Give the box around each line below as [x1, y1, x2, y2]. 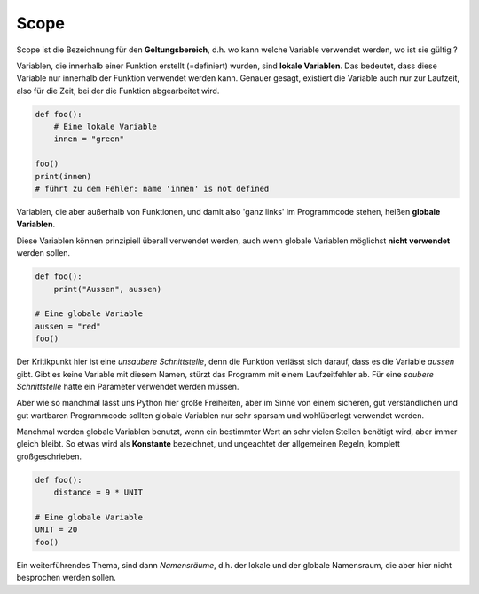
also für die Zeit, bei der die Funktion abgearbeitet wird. [16, 85, 220, 96]
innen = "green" [53, 134, 124, 144]
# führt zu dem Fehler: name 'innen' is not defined [35, 184, 270, 194]
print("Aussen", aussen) [53, 284, 162, 294]
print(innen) [35, 171, 92, 181]
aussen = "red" [35, 321, 101, 331]
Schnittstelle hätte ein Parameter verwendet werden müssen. [16, 381, 239, 392]
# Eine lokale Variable [53, 122, 157, 132]
